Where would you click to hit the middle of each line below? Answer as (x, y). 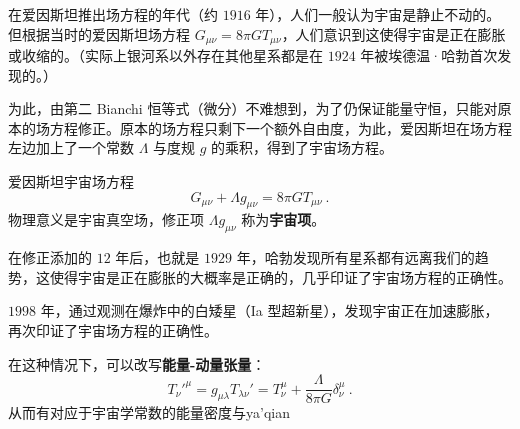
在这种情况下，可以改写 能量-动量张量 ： (137, 363)
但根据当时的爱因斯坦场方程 (99, 33)
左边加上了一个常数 (71, 147)
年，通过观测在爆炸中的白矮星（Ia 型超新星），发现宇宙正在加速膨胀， (269, 310)
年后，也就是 (157, 257)
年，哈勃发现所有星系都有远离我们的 (355, 257)
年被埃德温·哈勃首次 (429, 55)
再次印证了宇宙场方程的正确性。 (113, 329)
